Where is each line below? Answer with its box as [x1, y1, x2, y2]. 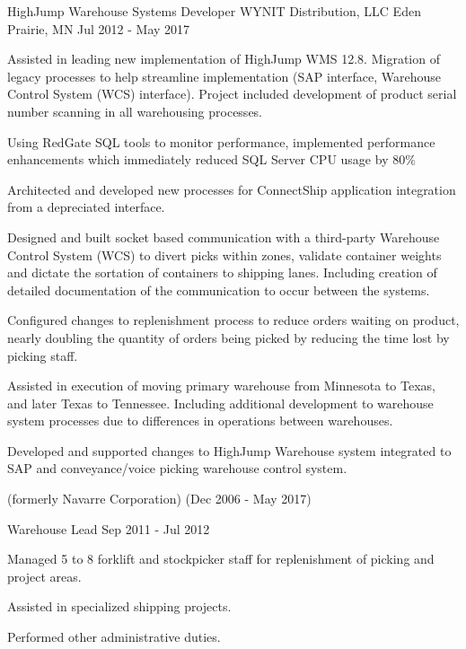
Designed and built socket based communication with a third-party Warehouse [7, 227, 440, 246]
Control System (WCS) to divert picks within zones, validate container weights [7, 245, 442, 264]
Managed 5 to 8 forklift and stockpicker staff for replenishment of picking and [7, 549, 435, 568]
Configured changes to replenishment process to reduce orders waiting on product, [7, 311, 460, 329]
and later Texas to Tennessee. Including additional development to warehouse [7, 393, 434, 412]
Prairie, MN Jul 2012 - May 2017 [7, 19, 190, 38]
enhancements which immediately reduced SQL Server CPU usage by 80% [7, 150, 416, 169]
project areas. [7, 566, 82, 585]
